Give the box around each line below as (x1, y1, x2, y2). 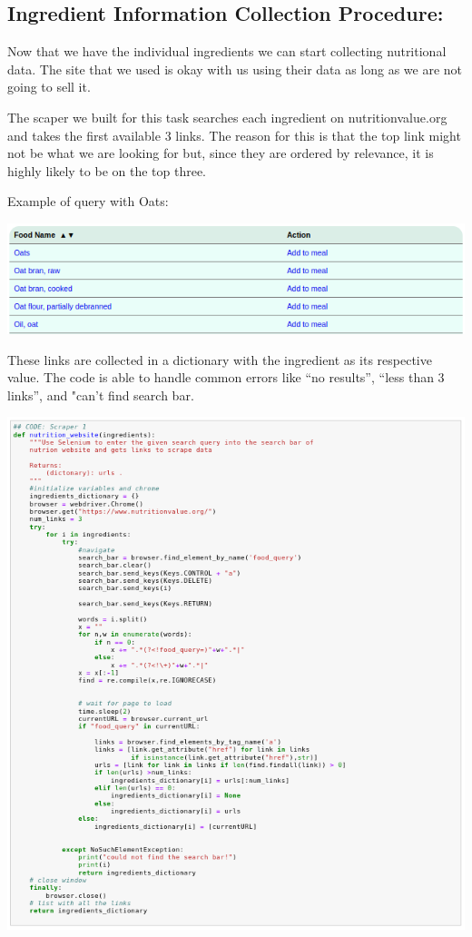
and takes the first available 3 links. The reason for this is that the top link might (7, 125, 461, 144)
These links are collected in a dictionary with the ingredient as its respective (7, 350, 432, 369)
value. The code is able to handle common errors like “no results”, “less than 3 (7, 368, 445, 387)
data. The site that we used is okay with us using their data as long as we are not (7, 59, 463, 78)
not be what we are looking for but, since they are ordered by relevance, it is (7, 143, 434, 163)
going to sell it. (7, 77, 91, 96)
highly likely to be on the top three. (7, 161, 207, 180)
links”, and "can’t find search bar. (7, 385, 194, 404)
